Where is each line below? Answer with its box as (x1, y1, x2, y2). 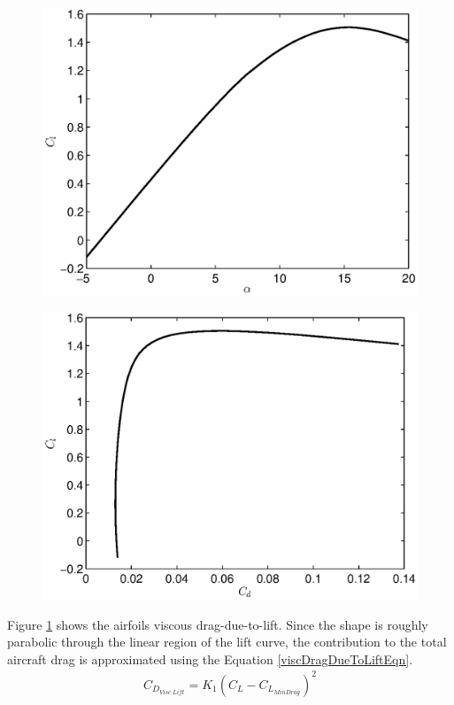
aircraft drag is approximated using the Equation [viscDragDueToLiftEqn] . (7, 649, 413, 668)
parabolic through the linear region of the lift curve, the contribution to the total (7, 632, 447, 651)
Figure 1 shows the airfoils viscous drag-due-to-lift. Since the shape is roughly (7, 615, 428, 633)
